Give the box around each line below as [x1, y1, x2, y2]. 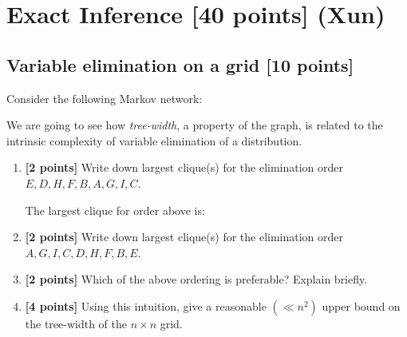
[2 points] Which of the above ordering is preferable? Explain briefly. [25, 271, 368, 287]
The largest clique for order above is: [25, 201, 205, 218]
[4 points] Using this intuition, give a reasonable [25, 297, 267, 314]
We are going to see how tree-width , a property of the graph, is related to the [6, 117, 383, 133]
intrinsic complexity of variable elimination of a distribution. [6, 132, 302, 149]
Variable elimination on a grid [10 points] [6, 52, 354, 77]
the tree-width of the [25, 315, 128, 331]
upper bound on [322, 297, 401, 314]
